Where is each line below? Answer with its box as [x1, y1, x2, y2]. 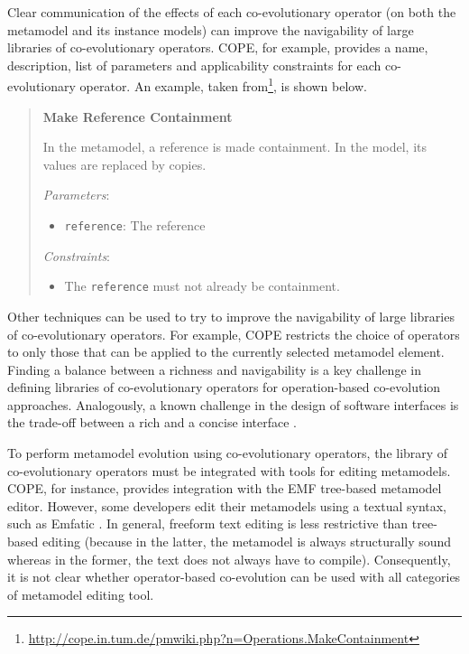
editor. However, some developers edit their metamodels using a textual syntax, [7, 496, 447, 515]
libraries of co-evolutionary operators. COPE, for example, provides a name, [7, 38, 428, 57]
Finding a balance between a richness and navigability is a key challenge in [7, 360, 421, 378]
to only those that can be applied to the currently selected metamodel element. [7, 342, 445, 361]
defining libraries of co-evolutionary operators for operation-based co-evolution [7, 378, 441, 397]
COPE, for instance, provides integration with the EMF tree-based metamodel [7, 479, 442, 498]
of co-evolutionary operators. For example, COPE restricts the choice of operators [7, 324, 460, 343]
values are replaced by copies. [42, 154, 207, 173]
